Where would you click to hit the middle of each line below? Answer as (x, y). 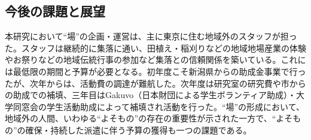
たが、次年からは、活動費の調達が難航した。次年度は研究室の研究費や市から (155, 83)
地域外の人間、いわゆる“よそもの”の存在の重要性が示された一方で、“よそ (149, 118)
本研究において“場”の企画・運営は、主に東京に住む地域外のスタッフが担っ (151, 36)
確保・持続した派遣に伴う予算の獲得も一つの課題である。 (138, 130)
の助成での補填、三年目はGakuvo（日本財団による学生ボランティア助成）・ (150, 95)
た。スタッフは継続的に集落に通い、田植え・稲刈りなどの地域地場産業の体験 (155, 48)
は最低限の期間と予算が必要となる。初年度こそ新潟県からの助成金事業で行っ (155, 71)
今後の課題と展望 (55, 11)
